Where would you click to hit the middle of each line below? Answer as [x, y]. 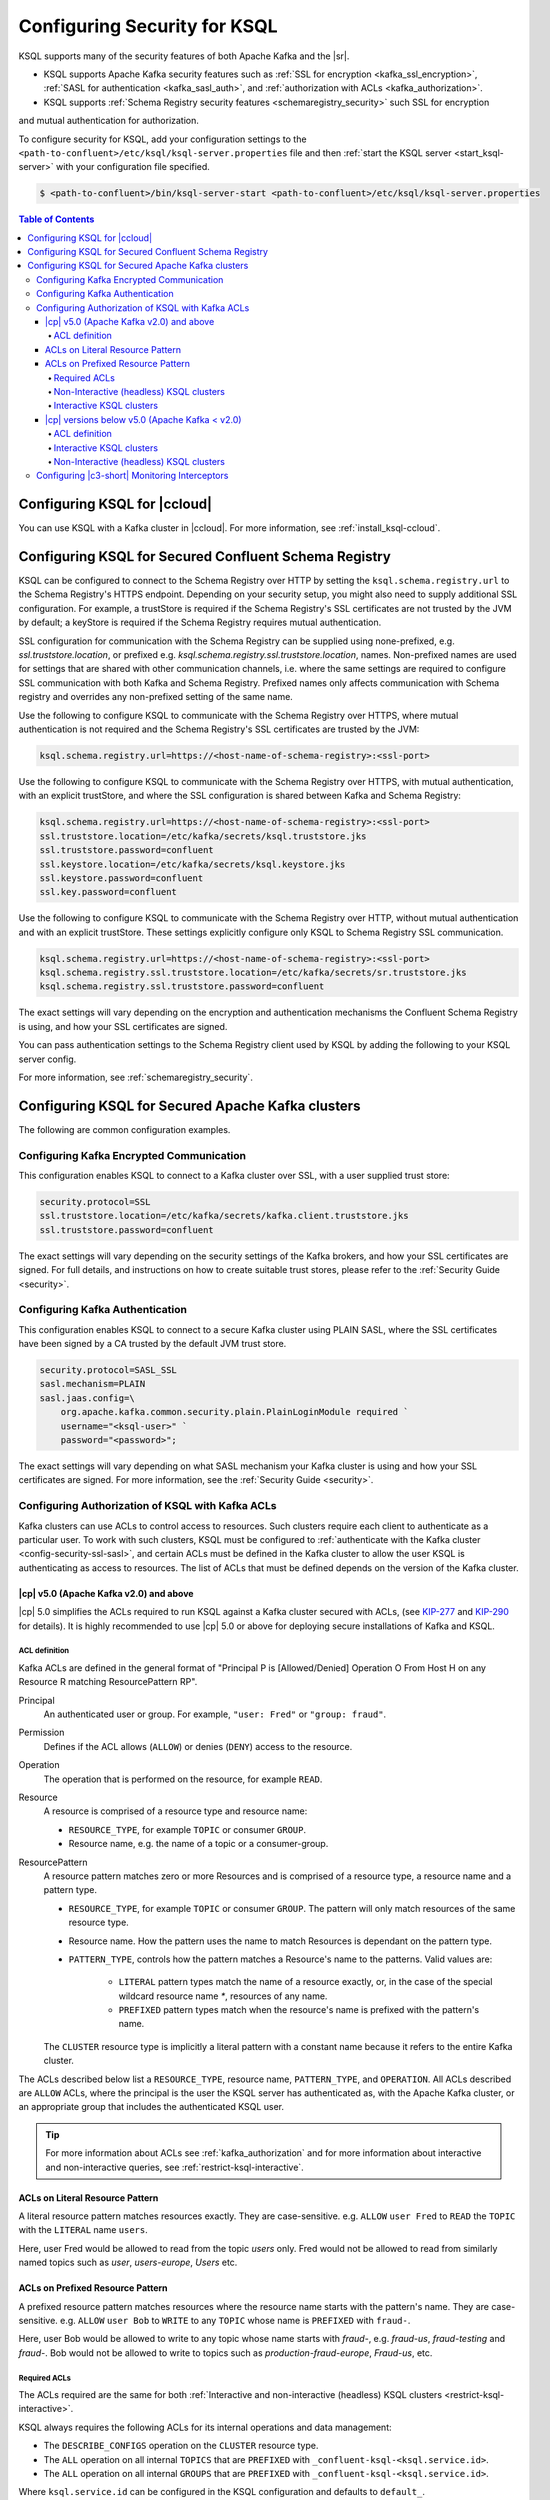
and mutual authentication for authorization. [109, 121]
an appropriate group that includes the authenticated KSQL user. [151, 2107]
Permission [41, 1732]
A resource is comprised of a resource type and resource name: [175, 1811]
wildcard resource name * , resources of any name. [223, 1996]
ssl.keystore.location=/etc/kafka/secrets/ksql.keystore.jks [192, 864]
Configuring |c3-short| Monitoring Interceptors [132, 476]
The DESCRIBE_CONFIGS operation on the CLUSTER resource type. [181, 2446]
